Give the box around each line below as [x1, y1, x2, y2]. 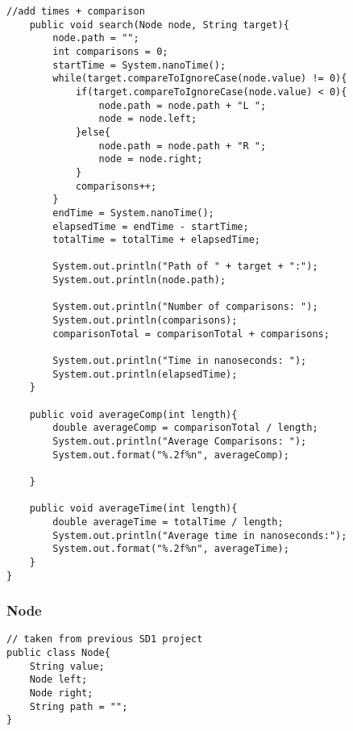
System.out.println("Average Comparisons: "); [52, 436, 307, 447]
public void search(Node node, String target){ [29, 19, 289, 31]
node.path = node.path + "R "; [98, 140, 267, 152]
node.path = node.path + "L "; [98, 99, 267, 111]
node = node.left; [98, 113, 197, 125]
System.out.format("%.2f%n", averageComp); [52, 449, 289, 461]
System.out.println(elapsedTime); [52, 368, 238, 380]
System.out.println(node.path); [52, 274, 226, 286]
